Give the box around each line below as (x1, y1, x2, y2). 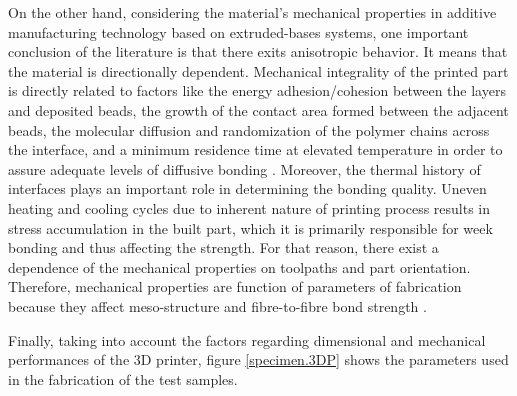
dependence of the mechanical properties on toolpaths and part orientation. (8, 256, 471, 277)
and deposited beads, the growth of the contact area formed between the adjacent (8, 99, 509, 120)
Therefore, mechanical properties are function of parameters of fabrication (8, 276, 462, 297)
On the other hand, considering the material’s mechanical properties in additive (8, 2, 497, 22)
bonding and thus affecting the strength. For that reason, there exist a (8, 237, 439, 258)
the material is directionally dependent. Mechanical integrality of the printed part (8, 60, 509, 81)
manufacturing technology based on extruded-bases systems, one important (8, 21, 469, 42)
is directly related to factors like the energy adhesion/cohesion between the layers (8, 80, 506, 101)
